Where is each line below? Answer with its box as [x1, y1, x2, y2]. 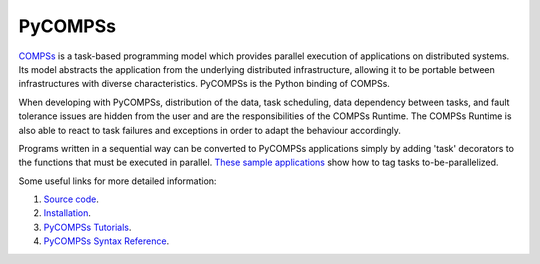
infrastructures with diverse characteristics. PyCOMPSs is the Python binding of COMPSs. [18, 78, 390, 90]
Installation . [43, 207, 92, 219]
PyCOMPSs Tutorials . [43, 221, 132, 233]
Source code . [43, 193, 99, 205]
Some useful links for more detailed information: [18, 175, 217, 187]
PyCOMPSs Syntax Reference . [43, 235, 170, 247]
